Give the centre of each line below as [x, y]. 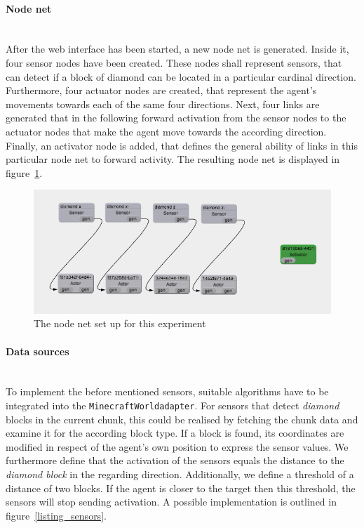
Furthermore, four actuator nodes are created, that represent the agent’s [161, 90]
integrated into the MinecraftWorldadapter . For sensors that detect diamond [173, 405]
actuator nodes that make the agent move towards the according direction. [166, 131]
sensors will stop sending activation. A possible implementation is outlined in [171, 502]
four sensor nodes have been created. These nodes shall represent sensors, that [174, 62]
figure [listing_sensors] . [56, 515]
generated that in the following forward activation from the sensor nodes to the [176, 118]
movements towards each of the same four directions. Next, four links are [163, 104]
